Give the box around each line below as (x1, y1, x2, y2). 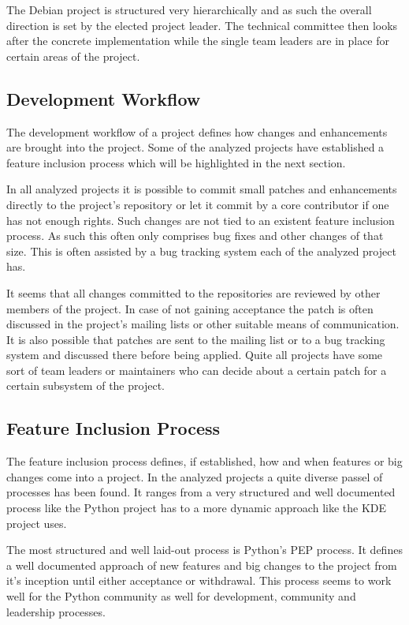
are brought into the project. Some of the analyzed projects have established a (6, 139, 385, 155)
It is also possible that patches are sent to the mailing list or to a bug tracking (6, 331, 385, 347)
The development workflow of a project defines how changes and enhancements (6, 123, 388, 140)
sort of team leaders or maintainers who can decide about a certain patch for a (6, 361, 387, 378)
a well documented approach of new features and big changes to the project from (6, 556, 397, 573)
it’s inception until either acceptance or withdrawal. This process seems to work (6, 572, 392, 589)
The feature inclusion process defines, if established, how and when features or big (6, 453, 403, 470)
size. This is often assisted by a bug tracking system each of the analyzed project (6, 242, 396, 259)
